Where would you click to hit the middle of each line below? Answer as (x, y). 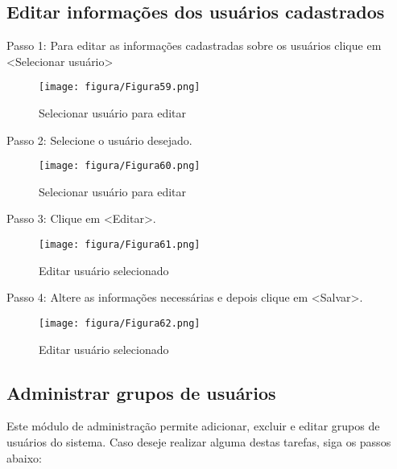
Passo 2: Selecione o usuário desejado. (99, 140)
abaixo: (24, 457)
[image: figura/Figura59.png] (120, 87)
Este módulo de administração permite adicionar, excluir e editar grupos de (193, 426)
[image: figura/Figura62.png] (120, 323)
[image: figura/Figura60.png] (120, 166)
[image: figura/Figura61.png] (120, 245)
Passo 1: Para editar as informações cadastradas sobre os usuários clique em (194, 45)
